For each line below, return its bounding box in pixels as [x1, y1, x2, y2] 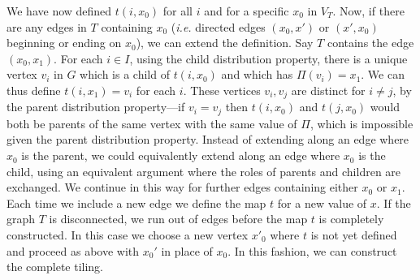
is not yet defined [310, 226, 397, 243]
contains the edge [327, 34, 414, 51]
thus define [6, 81, 61, 98]
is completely [318, 210, 384, 227]
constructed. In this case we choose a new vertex [6, 226, 249, 243]
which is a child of [80, 66, 170, 83]
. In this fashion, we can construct [227, 242, 397, 259]
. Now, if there [332, 2, 405, 19]
